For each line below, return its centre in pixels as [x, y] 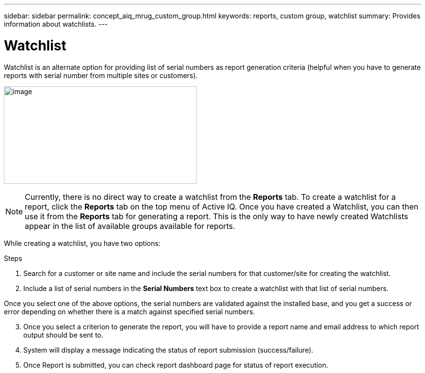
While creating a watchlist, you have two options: [82, 243]
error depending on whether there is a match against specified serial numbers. [130, 311]
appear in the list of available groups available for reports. [130, 226]
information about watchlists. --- [56, 24]
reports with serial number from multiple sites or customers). [101, 75]
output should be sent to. [63, 335]
